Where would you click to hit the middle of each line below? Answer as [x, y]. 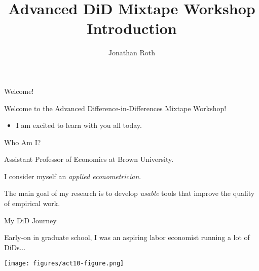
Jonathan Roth [132, 53]
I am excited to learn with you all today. [79, 125]
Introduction [132, 28]
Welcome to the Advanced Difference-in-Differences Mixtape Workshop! [115, 108]
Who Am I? [23, 142]
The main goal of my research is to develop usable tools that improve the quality [129, 193]
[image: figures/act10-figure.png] [64, 264]
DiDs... [15, 247]
